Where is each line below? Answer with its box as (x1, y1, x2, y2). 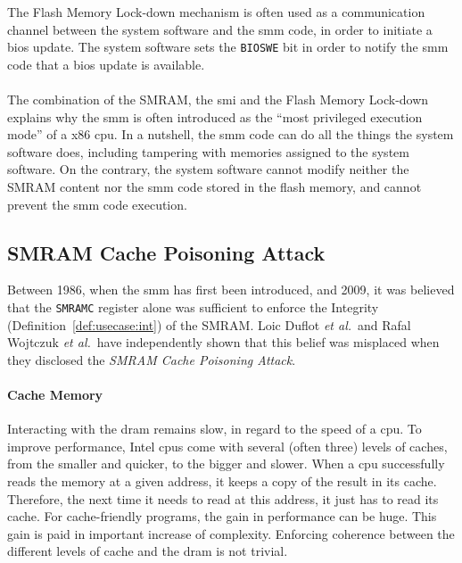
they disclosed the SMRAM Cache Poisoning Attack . (7, 350, 296, 368)
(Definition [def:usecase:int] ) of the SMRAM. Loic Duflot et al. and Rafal (7, 315, 411, 334)
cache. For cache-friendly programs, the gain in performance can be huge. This (7, 507, 437, 526)
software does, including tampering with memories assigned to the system (7, 142, 409, 161)
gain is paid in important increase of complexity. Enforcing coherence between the (7, 524, 455, 542)
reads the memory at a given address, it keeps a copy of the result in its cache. (7, 472, 437, 490)
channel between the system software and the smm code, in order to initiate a (7, 20, 433, 38)
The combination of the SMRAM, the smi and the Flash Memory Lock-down (7, 90, 429, 109)
